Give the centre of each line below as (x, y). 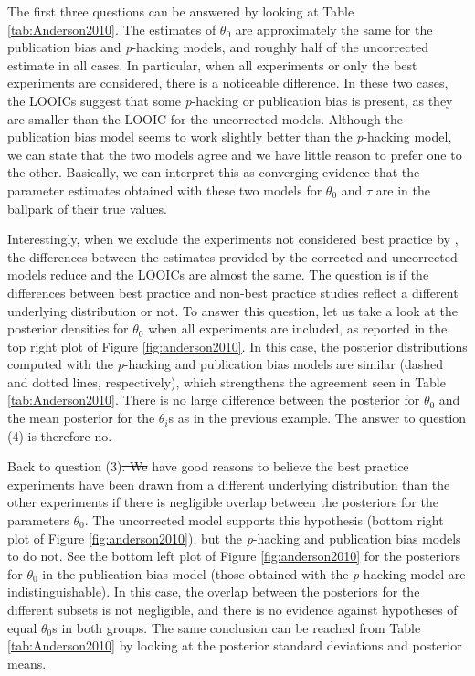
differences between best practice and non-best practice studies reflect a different (233, 292)
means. (27, 663)
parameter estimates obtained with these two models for (165, 190)
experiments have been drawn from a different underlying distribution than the (229, 484)
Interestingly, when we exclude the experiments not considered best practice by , (233, 239)
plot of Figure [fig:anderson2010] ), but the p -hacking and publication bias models (234, 538)
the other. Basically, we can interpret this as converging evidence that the (214, 172)
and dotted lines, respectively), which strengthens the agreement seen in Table (227, 381)
